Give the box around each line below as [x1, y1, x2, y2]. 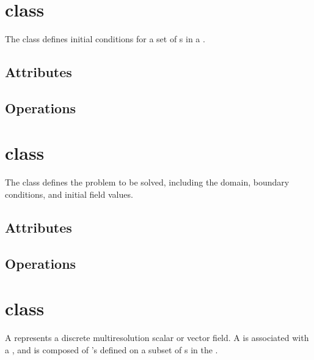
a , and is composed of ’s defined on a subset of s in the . [5, 343, 218, 356]
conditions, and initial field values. [5, 188, 133, 200]
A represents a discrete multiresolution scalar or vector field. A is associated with [5, 331, 309, 344]
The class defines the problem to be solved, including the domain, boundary [5, 176, 290, 189]
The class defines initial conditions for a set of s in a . [5, 32, 205, 45]
